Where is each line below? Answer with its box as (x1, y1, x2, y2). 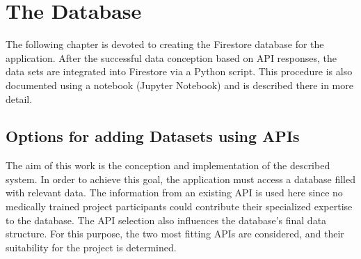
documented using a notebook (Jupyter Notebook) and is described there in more (6, 77, 353, 92)
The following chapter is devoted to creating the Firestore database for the (6, 37, 324, 52)
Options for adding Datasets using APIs (6, 125, 300, 147)
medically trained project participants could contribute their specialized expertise (6, 199, 353, 214)
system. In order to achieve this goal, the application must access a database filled (6, 171, 356, 186)
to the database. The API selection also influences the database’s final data (6, 212, 327, 227)
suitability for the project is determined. (6, 240, 177, 254)
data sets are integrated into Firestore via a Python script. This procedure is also (6, 64, 353, 79)
